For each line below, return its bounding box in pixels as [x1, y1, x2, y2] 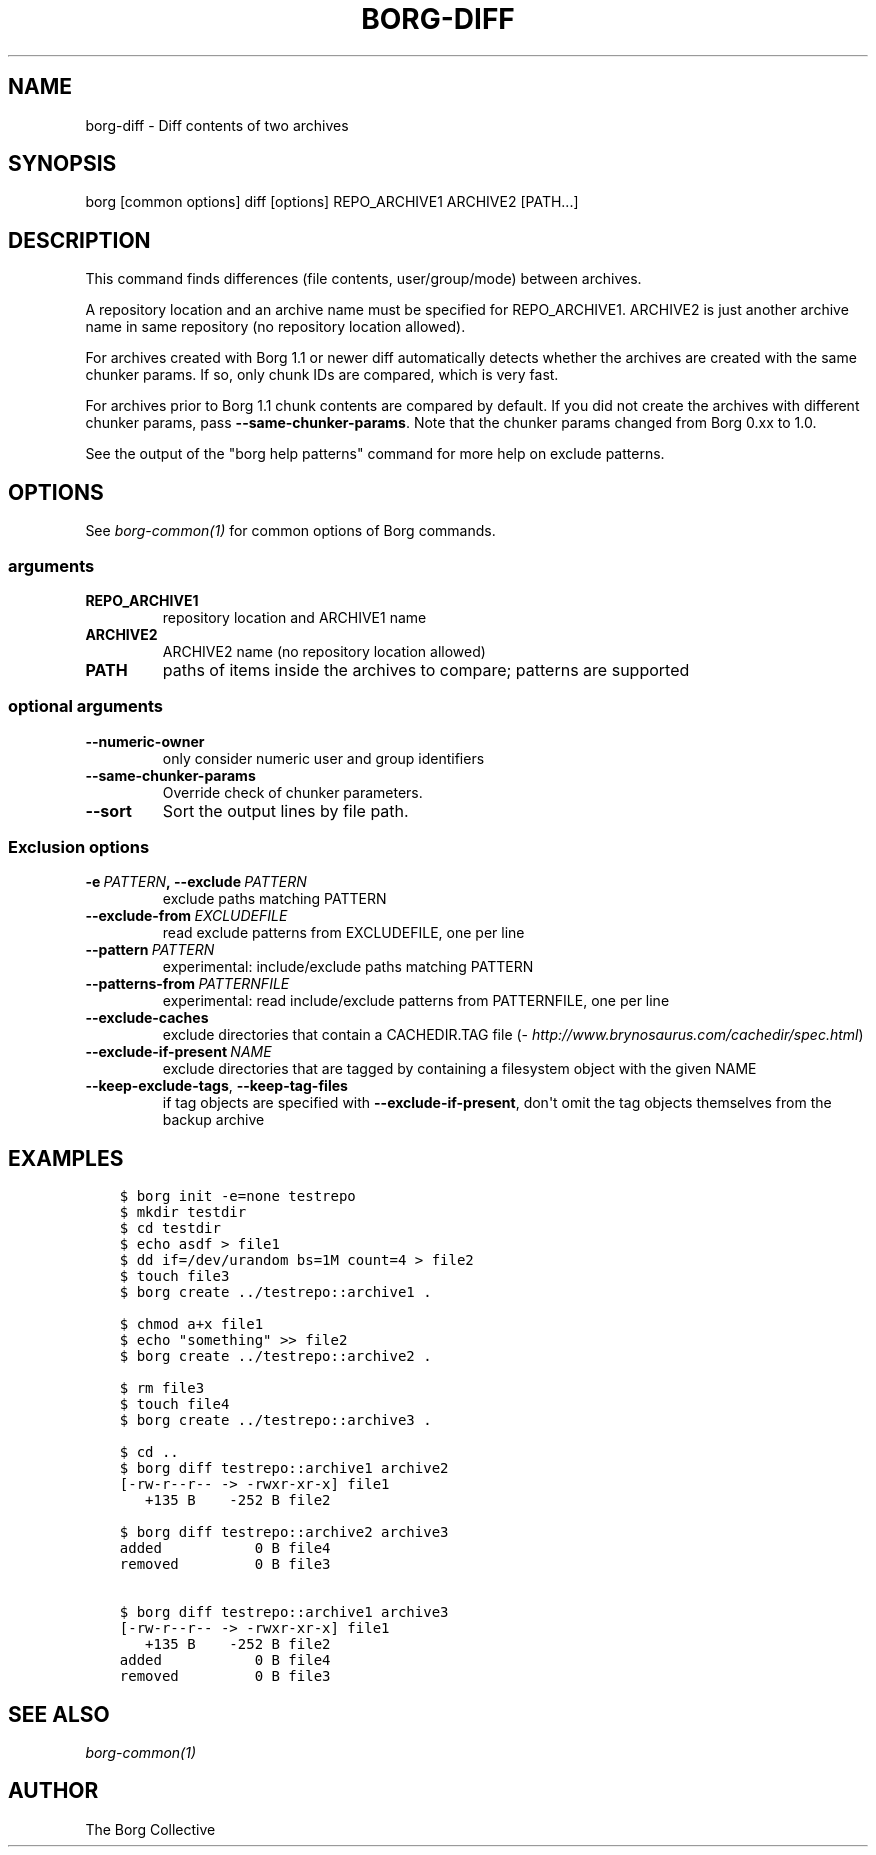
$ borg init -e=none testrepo [119, 1188, 356, 1205]
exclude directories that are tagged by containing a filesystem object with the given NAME [162, 1060, 757, 1078]
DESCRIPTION [8, 227, 151, 253]
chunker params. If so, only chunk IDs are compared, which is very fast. [85, 366, 559, 384]
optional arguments [8, 696, 163, 717]
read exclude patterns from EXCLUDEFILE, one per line [162, 924, 525, 942]
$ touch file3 [119, 1268, 230, 1285]
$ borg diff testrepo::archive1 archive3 [119, 1604, 449, 1621]
